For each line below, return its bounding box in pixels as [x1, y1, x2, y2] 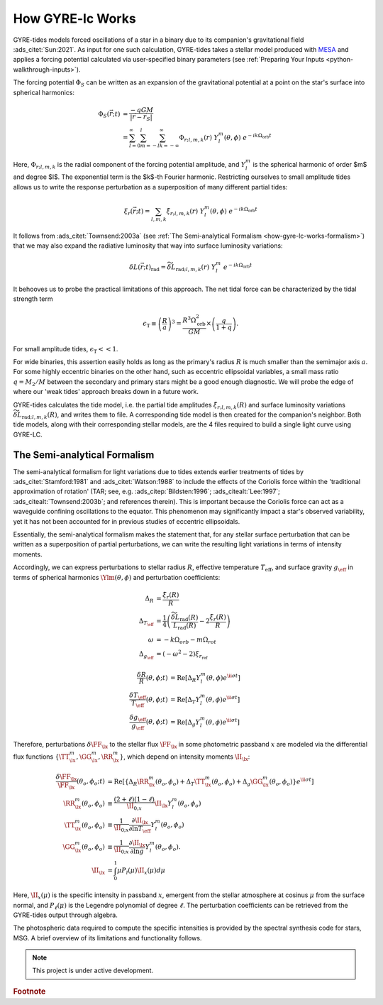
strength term [13, 295, 53, 303]
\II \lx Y [154, 799, 173, 809]
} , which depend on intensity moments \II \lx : [119, 752, 250, 762]
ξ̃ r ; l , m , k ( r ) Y [166, 207, 205, 216]
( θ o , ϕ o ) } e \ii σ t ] [269, 776, 314, 787]
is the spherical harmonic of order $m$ [252, 160, 367, 168]
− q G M [130, 106, 154, 114]
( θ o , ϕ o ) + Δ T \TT [155, 777, 206, 787]
